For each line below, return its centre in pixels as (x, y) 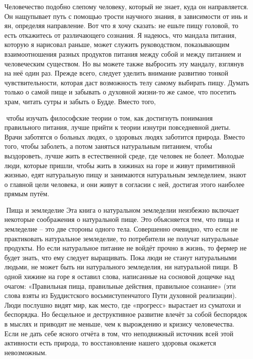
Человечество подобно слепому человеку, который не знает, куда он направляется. (126, 6)
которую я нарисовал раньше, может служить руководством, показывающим (117, 44)
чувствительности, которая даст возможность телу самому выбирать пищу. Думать (127, 82)
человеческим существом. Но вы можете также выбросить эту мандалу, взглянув (124, 63)
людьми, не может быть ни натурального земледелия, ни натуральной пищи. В (121, 267)
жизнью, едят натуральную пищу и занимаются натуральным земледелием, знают (125, 175)
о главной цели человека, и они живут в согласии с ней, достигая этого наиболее (125, 184)
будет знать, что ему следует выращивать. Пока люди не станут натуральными (121, 257)
